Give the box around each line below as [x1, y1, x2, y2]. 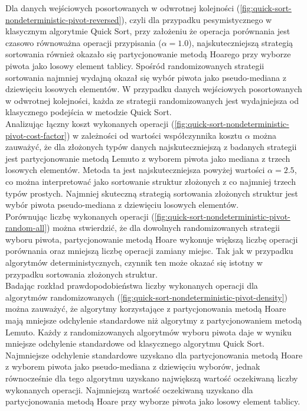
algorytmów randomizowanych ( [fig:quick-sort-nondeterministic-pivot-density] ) [5, 291, 288, 303]
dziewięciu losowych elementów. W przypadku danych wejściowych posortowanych [5, 83, 302, 95]
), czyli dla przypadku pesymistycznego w [121, 13, 272, 25]
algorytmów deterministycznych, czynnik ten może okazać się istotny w [5, 256, 263, 269]
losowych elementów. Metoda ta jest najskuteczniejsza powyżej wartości [5, 164, 265, 176]
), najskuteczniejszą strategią [188, 36, 293, 48]
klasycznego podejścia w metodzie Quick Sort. [5, 106, 172, 118]
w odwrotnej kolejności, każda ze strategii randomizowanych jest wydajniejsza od [5, 94, 299, 106]
